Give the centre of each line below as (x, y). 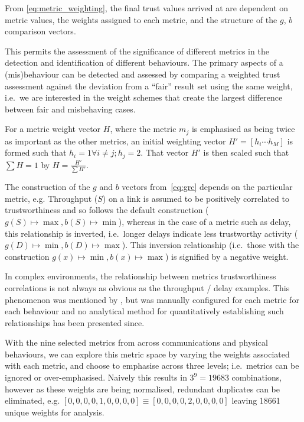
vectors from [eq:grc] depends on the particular (207, 187)
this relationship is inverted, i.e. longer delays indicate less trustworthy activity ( (151, 233)
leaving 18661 (256, 400)
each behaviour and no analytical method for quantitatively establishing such (144, 311)
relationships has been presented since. (75, 322)
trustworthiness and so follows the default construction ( (107, 210)
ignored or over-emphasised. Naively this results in (96, 377)
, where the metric (143, 129)
